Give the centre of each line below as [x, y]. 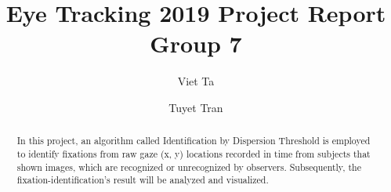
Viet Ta [196, 81]
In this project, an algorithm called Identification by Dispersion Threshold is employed [194, 141]
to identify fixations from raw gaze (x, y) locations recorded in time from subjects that [194, 153]
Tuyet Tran [196, 107]
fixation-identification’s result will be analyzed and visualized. [143, 180]
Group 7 [196, 43]
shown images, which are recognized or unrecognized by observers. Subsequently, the [189, 167]
